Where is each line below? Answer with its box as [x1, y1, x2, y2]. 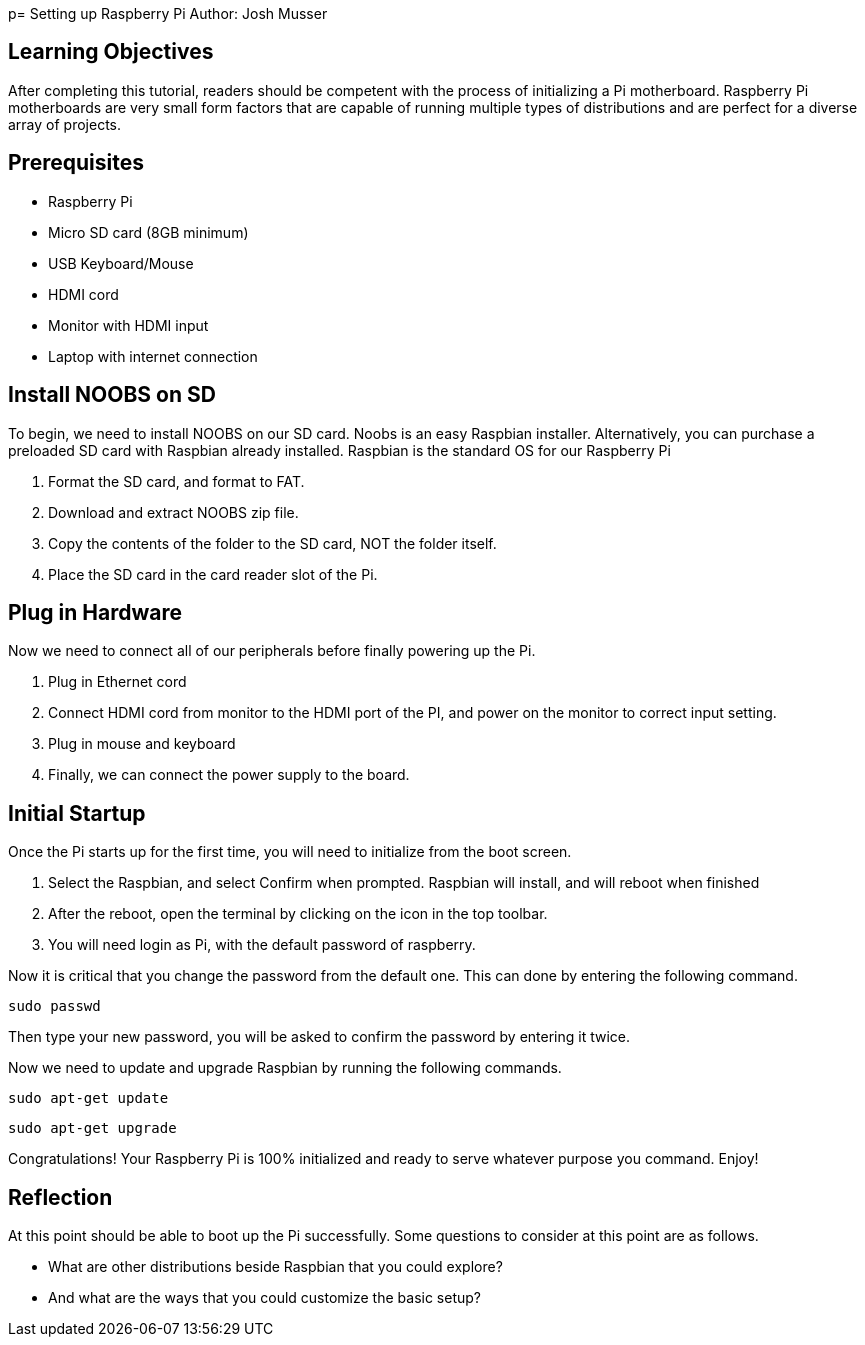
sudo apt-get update [8, 1090, 169, 1107]
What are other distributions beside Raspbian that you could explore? [48, 1258, 503, 1276]
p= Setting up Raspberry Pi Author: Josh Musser [8, 5, 328, 22]
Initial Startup [8, 800, 146, 826]
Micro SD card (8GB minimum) [48, 223, 249, 241]
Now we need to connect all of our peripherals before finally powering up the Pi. [8, 642, 536, 660]
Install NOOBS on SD [8, 382, 216, 408]
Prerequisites [8, 150, 144, 176]
